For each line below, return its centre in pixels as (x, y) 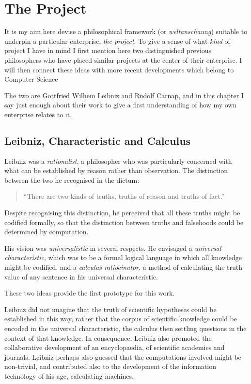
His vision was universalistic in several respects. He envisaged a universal (113, 248)
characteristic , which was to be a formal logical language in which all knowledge (123, 257)
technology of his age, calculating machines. (69, 375)
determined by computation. (47, 232)
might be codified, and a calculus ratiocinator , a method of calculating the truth (124, 267)
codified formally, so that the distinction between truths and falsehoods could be (124, 222)
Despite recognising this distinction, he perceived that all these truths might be (122, 213)
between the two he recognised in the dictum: (72, 180)
